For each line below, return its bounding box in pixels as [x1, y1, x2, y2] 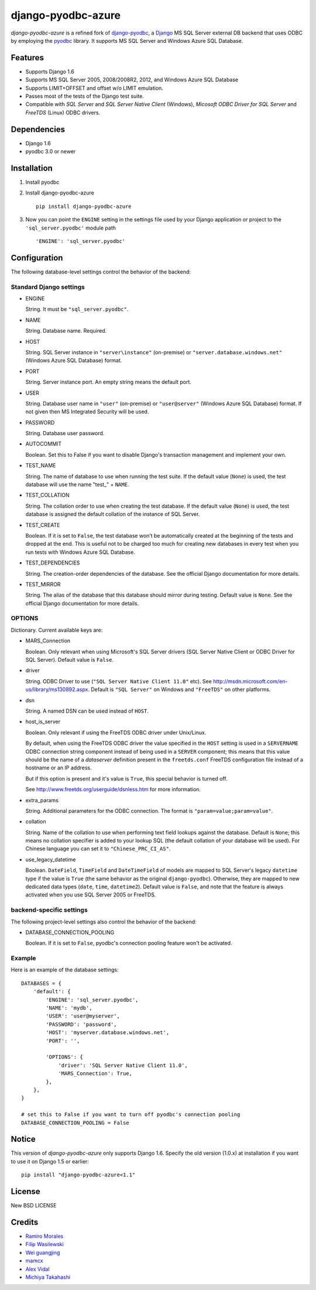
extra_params [25, 796, 59, 803]
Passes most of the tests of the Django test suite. [25, 93, 145, 100]
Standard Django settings [11, 283, 85, 291]
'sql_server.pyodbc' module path [25, 224, 116, 231]
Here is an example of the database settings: [11, 966, 119, 973]
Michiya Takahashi [25, 1274, 70, 1281]
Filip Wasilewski [25, 1241, 64, 1248]
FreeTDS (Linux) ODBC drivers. [25, 109, 101, 116]
